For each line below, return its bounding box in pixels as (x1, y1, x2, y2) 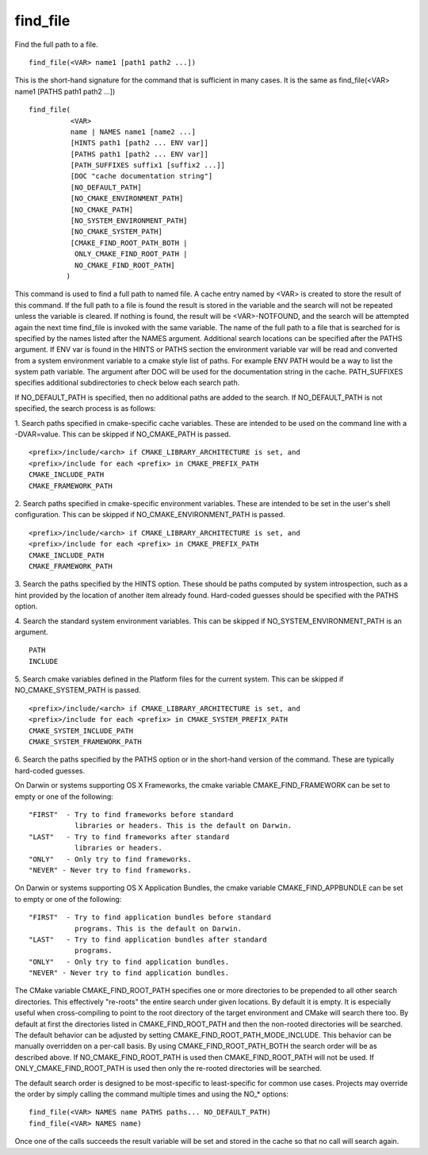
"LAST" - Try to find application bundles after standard (29, 934, 267, 944)
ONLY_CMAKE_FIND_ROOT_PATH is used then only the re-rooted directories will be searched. (14, 1064, 322, 1073)
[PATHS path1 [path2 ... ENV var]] (70, 149, 209, 159)
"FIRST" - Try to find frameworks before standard (29, 810, 234, 819)
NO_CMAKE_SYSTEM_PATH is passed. (14, 685, 142, 695)
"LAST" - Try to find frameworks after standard (29, 832, 230, 841)
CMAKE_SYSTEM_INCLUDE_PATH (29, 726, 134, 735)
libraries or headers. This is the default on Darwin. (74, 821, 292, 831)
